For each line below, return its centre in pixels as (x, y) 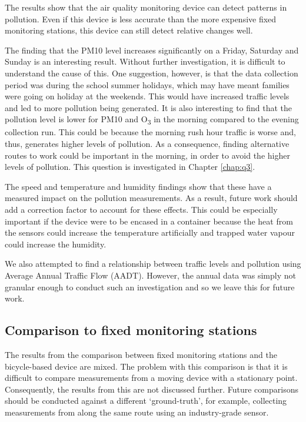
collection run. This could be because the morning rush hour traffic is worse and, (150, 132)
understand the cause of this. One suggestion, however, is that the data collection (152, 73)
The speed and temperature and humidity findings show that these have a (138, 186)
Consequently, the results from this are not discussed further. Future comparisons (152, 389)
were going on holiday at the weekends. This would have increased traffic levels (147, 96)
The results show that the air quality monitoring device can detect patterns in (146, 7)
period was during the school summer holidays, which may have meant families (147, 84)
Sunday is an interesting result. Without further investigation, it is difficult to (145, 61)
